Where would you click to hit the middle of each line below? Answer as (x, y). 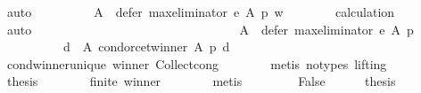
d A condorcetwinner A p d (146, 46)
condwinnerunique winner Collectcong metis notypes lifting (197, 63)
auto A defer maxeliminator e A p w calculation (201, 12)
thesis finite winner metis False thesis (201, 81)
